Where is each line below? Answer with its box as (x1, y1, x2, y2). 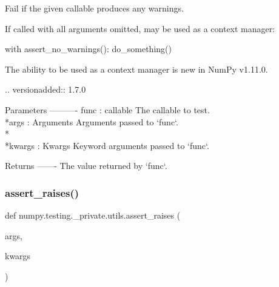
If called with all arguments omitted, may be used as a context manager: (5, 22, 275, 35)
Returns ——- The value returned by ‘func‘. (5, 159, 167, 172)
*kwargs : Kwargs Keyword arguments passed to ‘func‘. (5, 139, 209, 151)
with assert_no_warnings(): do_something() (5, 42, 172, 55)
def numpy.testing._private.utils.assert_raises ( (5, 209, 181, 222)
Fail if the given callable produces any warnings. (5, 2, 184, 14)
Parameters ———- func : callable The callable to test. (5, 103, 210, 116)
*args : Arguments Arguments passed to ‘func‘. (5, 115, 178, 128)
